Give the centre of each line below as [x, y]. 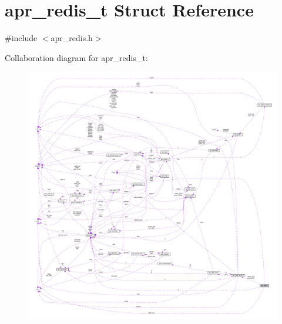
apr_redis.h [72, 38]
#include [21, 38]
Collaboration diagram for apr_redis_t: [76, 57]
